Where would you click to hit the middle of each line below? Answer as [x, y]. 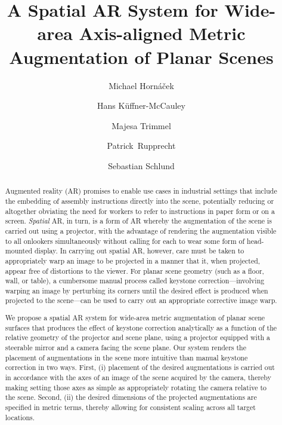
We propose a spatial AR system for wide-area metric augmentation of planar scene [135, 318]
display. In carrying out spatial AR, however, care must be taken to [140, 251]
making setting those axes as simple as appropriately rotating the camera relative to [136, 387]
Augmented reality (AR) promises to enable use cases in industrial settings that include [141, 191]
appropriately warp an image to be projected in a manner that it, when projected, [133, 260]
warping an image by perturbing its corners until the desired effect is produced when [137, 290]
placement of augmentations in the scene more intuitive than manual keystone [126, 357]
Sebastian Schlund [141, 165]
